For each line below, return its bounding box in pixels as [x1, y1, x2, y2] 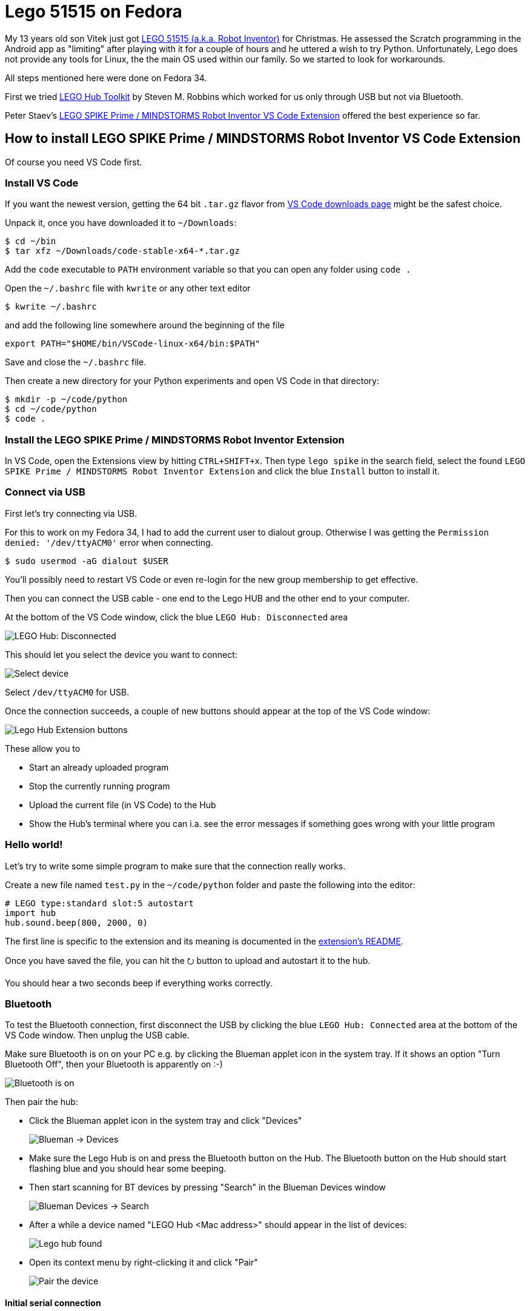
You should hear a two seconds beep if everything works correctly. [5, 977, 273, 988]
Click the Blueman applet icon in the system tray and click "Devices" [29, 1115, 302, 1126]
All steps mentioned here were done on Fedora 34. [5, 72, 207, 83]
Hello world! [5, 838, 63, 851]
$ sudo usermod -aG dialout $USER [5, 556, 168, 566]
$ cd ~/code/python [5, 404, 97, 414]
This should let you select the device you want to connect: [5, 649, 237, 660]
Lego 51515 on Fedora [5, 1, 182, 22]
